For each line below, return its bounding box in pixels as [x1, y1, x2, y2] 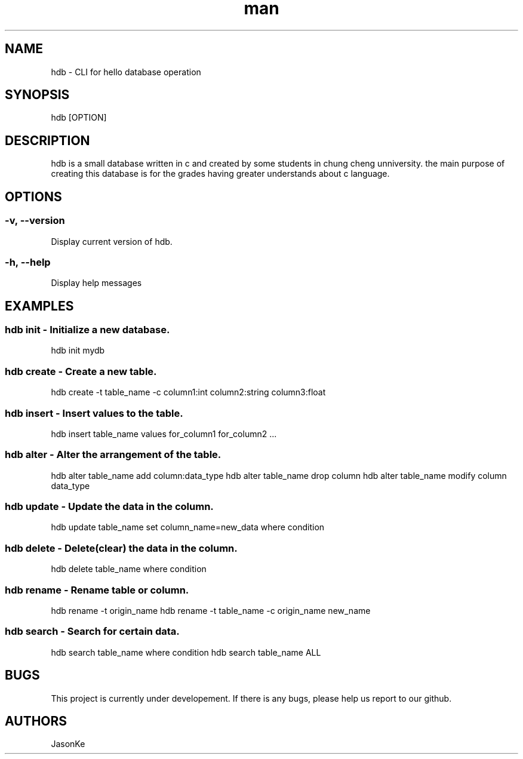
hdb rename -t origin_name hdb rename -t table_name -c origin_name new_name [51, 605, 371, 616]
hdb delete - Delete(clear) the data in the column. [5, 542, 238, 554]
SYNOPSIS [5, 87, 70, 103]
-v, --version [5, 214, 65, 227]
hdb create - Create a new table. [5, 365, 157, 377]
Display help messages [51, 278, 142, 288]
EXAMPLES [5, 298, 74, 314]
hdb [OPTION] [51, 112, 107, 123]
